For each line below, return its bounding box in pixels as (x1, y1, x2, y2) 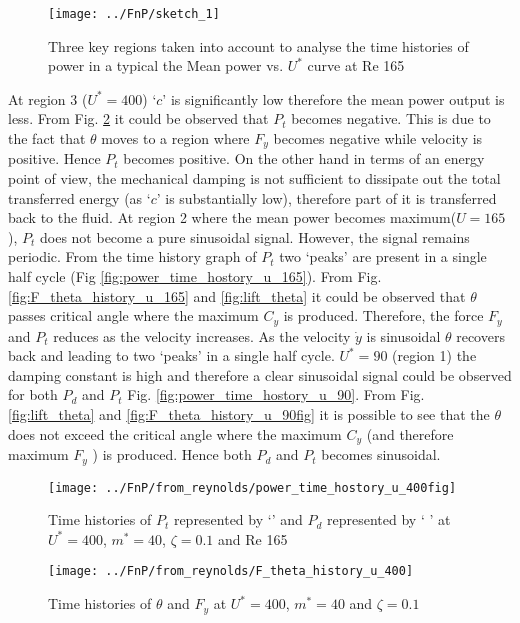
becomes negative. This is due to (291, 108, 491, 129)
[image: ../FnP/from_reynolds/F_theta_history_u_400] (48, 564, 414, 579)
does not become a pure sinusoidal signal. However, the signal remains (39, 226, 470, 247)
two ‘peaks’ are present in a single (279, 246, 487, 267)
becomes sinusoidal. (321, 444, 441, 465)
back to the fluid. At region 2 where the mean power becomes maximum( (8, 207, 457, 228)
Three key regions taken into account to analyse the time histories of (48, 35, 469, 56)
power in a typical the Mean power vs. (48, 55, 284, 76)
